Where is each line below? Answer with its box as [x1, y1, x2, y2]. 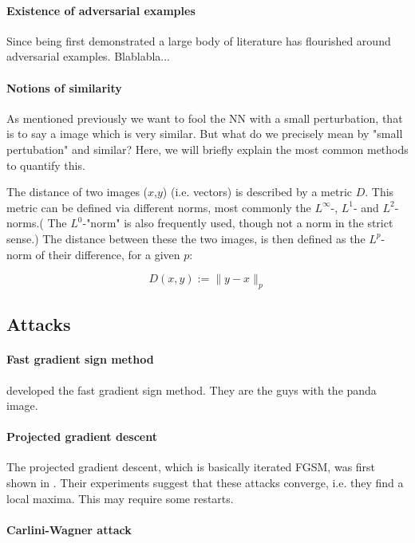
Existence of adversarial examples [6, 2, 196, 18]
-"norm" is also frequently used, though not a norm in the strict [82, 214, 393, 231]
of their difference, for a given [35, 246, 180, 262]
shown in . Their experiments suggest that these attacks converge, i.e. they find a [6, 474, 404, 491]
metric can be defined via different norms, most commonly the [6, 199, 311, 215]
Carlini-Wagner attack [6, 521, 132, 537]
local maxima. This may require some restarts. [6, 490, 234, 506]
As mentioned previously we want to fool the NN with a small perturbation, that [6, 109, 403, 126]
